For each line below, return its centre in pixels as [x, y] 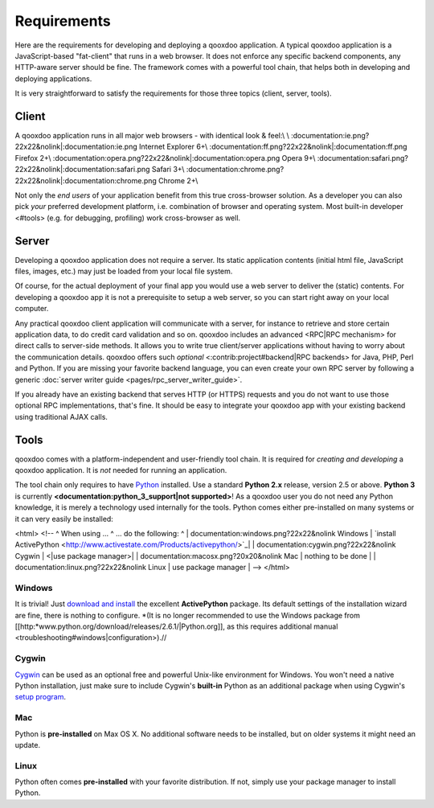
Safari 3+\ [168, 170]
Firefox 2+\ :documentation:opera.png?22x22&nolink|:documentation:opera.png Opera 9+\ [165, 158]
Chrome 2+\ [178, 180]
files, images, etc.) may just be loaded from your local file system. [124, 271]
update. [27, 744]
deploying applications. [53, 78]
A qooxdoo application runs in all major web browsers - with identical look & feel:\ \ [152, 136]
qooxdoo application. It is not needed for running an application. [121, 470]
